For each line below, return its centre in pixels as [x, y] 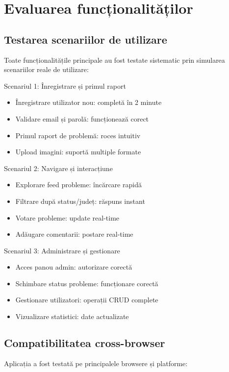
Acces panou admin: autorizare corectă [74, 267]
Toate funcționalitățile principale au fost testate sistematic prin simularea [114, 60]
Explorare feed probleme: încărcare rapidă [78, 185]
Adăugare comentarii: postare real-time [74, 234]
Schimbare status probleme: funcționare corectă [87, 283]
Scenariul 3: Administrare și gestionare [62, 250]
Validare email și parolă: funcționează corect [82, 118]
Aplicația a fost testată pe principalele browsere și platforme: [96, 363]
